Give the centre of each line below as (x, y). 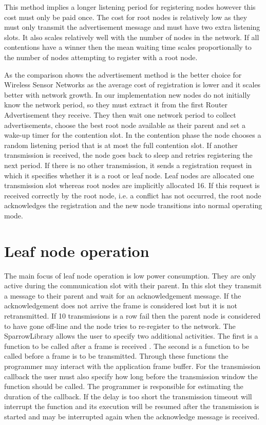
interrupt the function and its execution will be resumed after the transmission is (132, 406)
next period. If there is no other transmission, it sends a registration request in (128, 165)
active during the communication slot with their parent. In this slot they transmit (133, 285)
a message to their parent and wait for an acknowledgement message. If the (123, 295)
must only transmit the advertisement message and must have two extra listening (132, 27)
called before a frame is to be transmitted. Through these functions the (116, 356)
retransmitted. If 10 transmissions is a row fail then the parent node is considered (132, 315)
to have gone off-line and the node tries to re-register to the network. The (120, 326)
